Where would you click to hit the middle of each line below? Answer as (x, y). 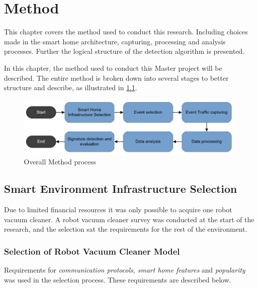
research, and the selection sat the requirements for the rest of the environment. (126, 229)
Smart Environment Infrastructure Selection (121, 189)
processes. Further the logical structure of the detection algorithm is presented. (124, 51)
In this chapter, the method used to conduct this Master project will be (113, 68)
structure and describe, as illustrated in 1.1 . (71, 87)
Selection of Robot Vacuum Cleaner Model (92, 251)
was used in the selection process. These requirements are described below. (118, 279)
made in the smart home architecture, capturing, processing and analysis (115, 41)
